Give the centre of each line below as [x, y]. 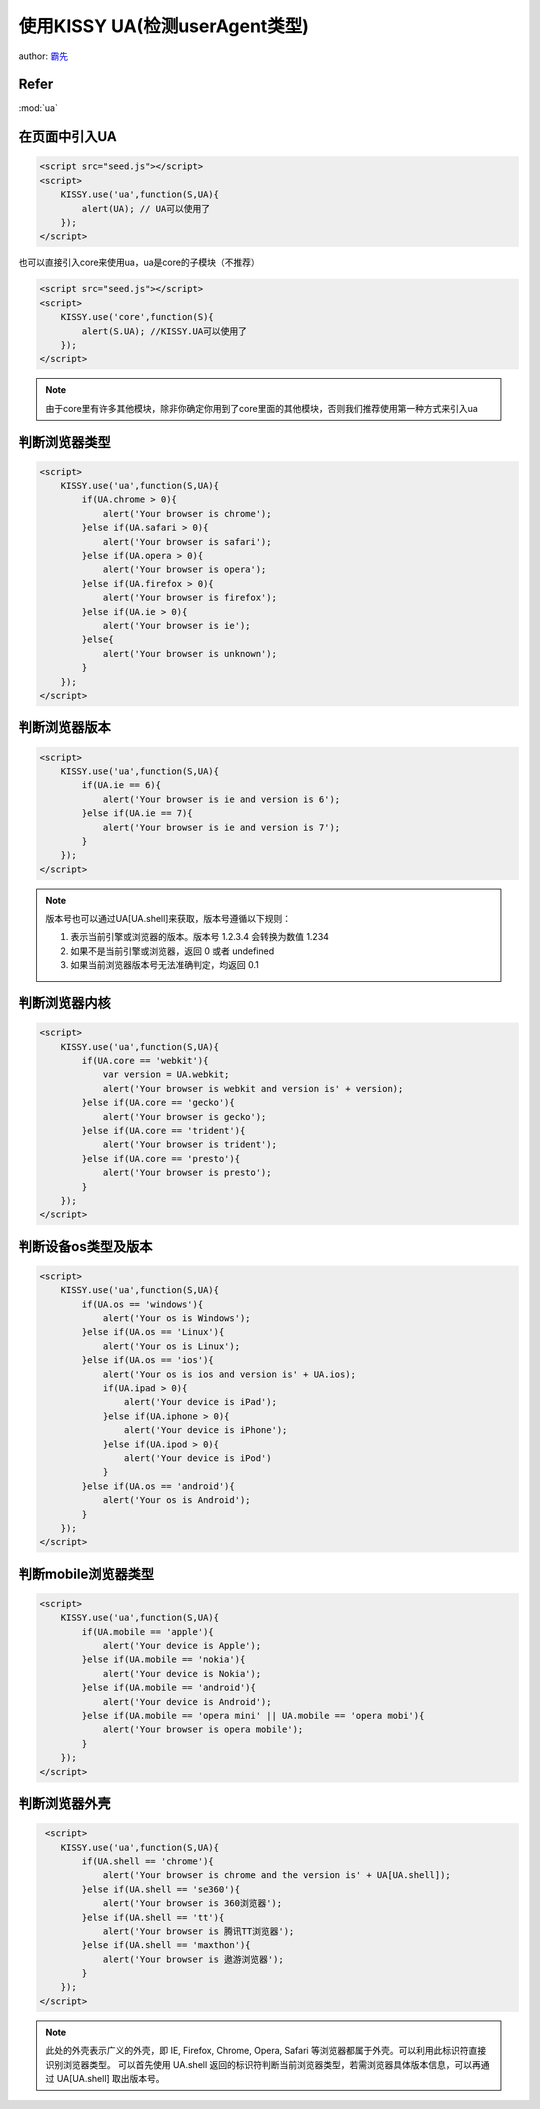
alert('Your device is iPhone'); [205, 1430]
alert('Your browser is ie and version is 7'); [221, 827]
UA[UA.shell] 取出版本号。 [110, 2079]
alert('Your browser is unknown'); [189, 653]
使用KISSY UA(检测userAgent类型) [164, 26]
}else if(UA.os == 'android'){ [158, 1486]
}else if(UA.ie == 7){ [137, 813]
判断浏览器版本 [64, 727]
